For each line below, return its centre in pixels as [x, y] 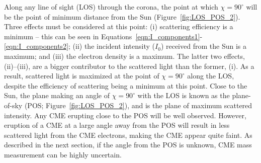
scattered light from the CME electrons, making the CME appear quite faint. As [128, 135]
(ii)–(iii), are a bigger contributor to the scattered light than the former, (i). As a [129, 66]
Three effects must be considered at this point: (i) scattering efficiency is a [119, 26]
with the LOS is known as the [184, 95]
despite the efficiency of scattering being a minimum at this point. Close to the [126, 85]
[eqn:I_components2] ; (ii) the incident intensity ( [80, 46]
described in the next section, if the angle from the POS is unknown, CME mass [128, 145]
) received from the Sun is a [203, 46]
